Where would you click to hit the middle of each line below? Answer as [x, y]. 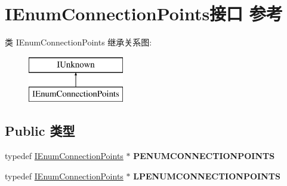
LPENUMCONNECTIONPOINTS [207, 176]
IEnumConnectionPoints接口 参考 [144, 13]
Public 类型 [40, 131]
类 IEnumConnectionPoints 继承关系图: [78, 42]
